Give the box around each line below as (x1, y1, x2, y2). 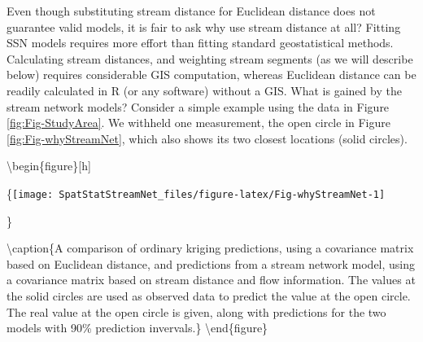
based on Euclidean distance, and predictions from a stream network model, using (7, 255, 416, 272)
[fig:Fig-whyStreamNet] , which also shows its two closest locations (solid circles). (7, 129, 408, 147)
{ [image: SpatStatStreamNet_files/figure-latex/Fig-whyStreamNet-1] (7, 184, 386, 201)
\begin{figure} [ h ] (7, 157, 91, 174)
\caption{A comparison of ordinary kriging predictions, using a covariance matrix (7, 239, 414, 256)
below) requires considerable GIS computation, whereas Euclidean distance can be (7, 66, 416, 83)
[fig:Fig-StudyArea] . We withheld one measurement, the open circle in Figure (7, 114, 390, 131)
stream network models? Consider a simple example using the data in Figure (7, 98, 390, 115)
